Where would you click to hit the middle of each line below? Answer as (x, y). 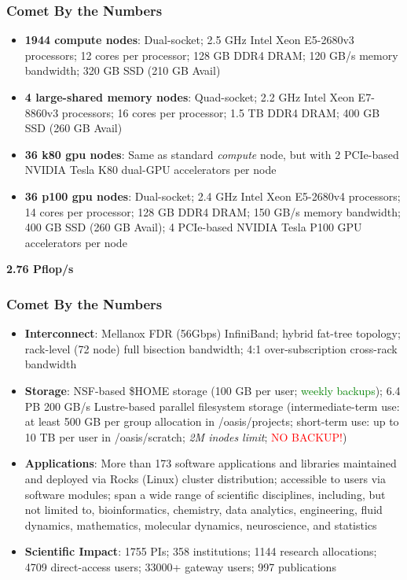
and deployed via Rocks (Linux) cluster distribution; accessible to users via (205, 478)
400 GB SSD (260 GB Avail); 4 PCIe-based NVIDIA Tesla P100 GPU (193, 227)
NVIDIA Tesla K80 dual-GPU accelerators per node (150, 170)
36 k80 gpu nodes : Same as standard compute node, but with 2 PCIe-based (212, 154)
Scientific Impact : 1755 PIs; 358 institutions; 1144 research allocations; (201, 551)
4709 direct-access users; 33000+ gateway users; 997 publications (180, 566)
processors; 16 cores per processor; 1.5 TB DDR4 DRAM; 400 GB (221, 112)
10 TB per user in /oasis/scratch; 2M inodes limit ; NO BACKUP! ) (186, 436)
